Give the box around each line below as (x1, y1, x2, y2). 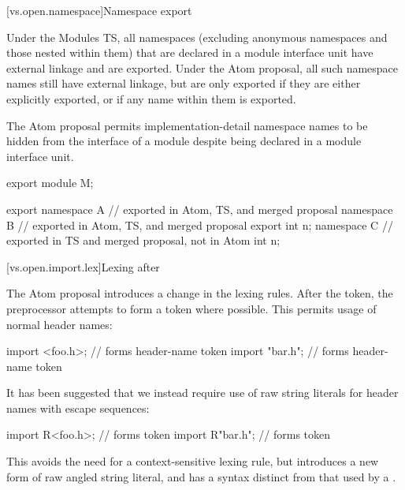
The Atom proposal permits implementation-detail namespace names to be (6, 117, 368, 133)
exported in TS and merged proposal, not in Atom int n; (6, 232, 281, 249)
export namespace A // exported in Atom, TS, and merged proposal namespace (6, 200, 393, 217)
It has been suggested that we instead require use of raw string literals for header (6, 384, 399, 401)
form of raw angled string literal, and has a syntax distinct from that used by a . (6, 468, 396, 484)
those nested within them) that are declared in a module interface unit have (6, 44, 373, 61)
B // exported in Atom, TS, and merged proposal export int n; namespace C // (6, 216, 393, 233)
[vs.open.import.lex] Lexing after (6, 258, 160, 275)
